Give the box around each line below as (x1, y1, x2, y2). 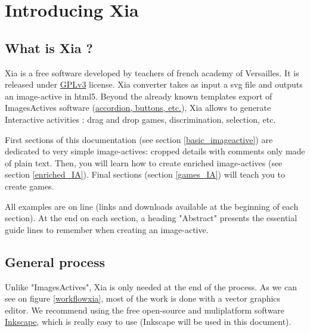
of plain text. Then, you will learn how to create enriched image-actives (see (5, 156, 283, 169)
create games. (5, 179, 54, 192)
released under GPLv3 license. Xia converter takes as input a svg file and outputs (5, 78, 303, 91)
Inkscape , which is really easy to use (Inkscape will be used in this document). (5, 315, 292, 328)
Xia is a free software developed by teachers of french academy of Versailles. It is (5, 66, 299, 79)
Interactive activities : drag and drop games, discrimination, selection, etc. (5, 113, 276, 125)
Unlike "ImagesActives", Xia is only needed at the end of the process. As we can (5, 280, 297, 293)
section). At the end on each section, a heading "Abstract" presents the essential (5, 212, 297, 224)
